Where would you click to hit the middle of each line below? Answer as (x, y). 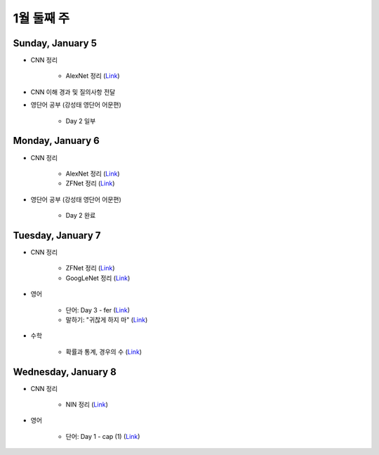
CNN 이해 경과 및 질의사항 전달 (73, 92)
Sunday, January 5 (55, 43)
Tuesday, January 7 (57, 235)
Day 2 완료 (81, 216)
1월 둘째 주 (41, 18)
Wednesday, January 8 (65, 372)
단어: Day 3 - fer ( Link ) (98, 310)
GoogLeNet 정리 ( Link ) (98, 278)
